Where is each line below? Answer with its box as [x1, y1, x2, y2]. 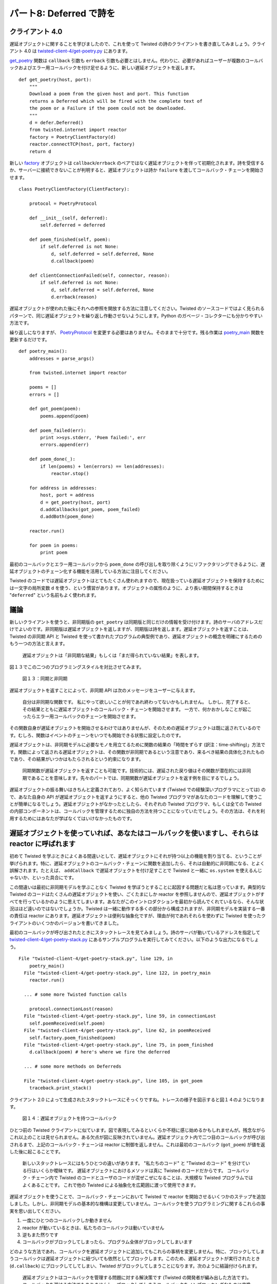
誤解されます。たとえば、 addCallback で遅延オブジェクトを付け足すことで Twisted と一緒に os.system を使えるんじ [9, 867, 263, 873]
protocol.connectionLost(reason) [29, 1006, 114, 1012]
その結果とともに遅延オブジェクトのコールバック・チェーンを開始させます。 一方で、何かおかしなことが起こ [22, 706, 252, 712]
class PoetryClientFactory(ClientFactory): [18, 186, 130, 192]
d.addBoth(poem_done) [40, 514, 95, 520]
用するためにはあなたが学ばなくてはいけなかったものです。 [9, 815, 135, 821]
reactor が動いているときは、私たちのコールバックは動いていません [22, 1224, 164, 1231]
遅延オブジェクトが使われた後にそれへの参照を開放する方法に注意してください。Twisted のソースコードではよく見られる [9, 306, 265, 312]
